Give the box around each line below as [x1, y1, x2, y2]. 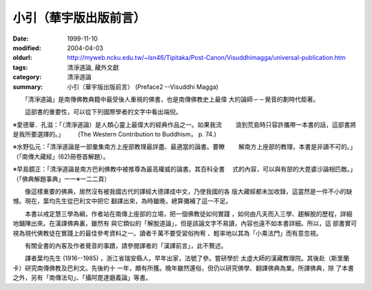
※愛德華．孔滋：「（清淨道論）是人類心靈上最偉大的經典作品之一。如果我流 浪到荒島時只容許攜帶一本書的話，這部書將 [12, 121, 356, 129]
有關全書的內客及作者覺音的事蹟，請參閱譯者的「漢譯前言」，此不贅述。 [24, 241, 227, 249]
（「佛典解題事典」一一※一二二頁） [12, 174, 110, 183]
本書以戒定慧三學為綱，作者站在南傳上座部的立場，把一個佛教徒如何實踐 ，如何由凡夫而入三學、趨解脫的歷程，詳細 [24, 209, 353, 218]
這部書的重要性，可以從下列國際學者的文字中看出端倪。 [24, 107, 182, 116]
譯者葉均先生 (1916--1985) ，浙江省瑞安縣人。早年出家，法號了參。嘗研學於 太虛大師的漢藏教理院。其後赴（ [24, 254, 331, 262]
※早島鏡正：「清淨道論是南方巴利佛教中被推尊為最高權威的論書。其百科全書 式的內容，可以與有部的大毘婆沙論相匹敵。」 [12, 165, 356, 174]
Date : [12, 34, 29, 43]
